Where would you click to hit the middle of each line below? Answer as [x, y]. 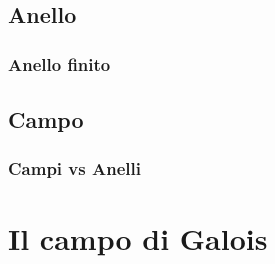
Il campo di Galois [138, 238]
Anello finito [59, 63]
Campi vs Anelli [74, 168]
